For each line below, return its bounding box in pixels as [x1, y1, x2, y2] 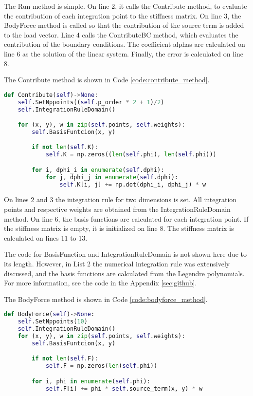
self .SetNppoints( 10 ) [18, 318, 88, 325]
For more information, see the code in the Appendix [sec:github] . [4, 278, 197, 288]
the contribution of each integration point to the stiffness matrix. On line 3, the [4, 10, 241, 20]
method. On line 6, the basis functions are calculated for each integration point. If [4, 213, 249, 224]
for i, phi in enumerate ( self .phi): [32, 377, 150, 385]
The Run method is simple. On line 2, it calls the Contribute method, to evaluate [4, 1, 247, 11]
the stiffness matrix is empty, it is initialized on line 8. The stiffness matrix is [4, 223, 234, 233]
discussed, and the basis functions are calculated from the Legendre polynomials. [4, 268, 245, 278]
